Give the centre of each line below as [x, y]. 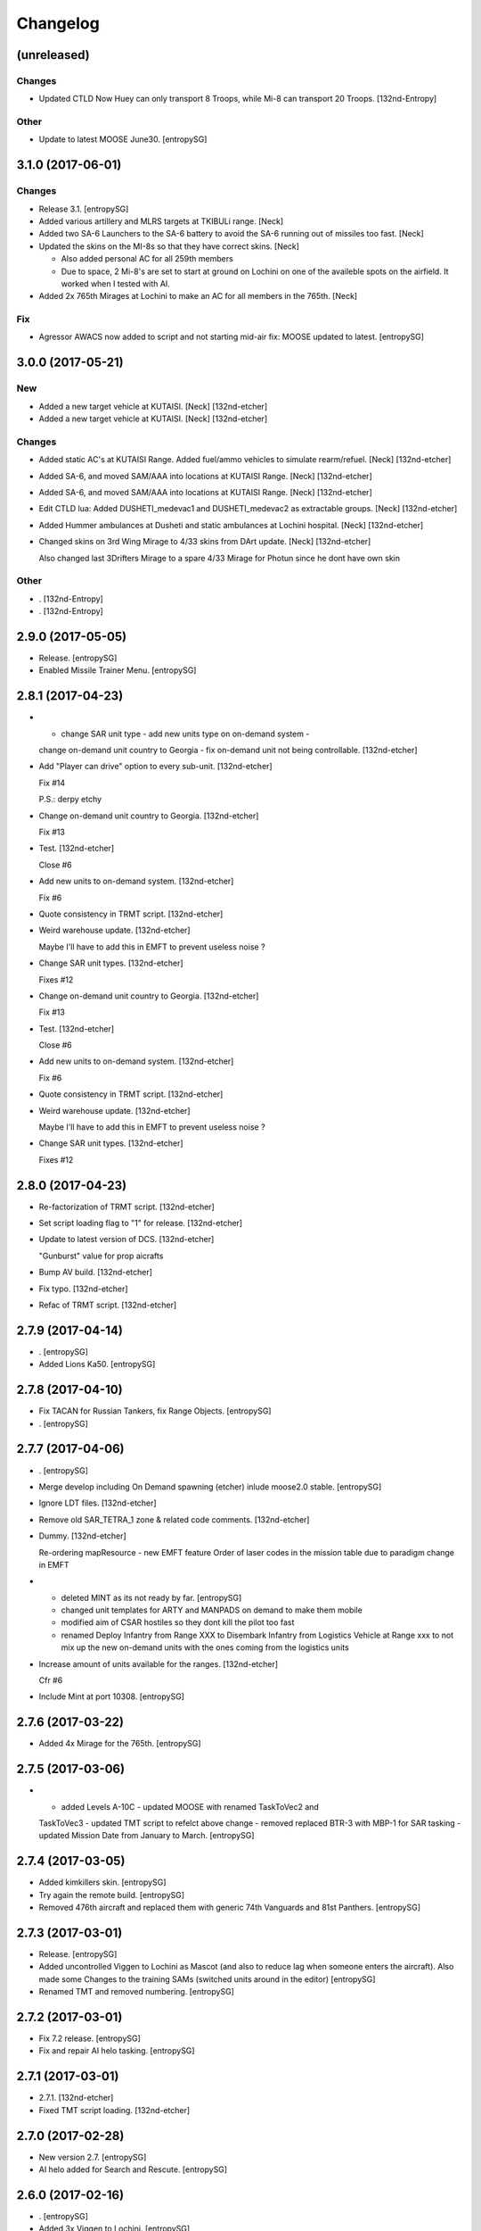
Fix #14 [52, 783]
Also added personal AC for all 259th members [147, 259]
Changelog [58, 23]
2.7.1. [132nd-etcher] [76, 2098]
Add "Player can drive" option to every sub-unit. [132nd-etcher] [155, 767]
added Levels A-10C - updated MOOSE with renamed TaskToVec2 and [190, 1806]
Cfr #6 [51, 1680]
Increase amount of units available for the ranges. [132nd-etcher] [159, 1663]
